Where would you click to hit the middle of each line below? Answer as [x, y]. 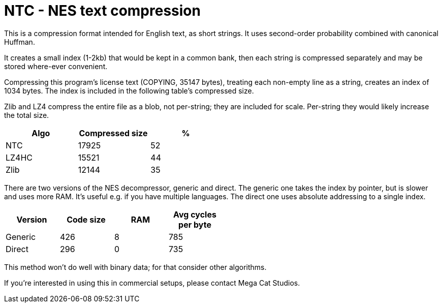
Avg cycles [195, 214]
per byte [195, 224]
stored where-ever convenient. [56, 66]
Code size [86, 219]
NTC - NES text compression [102, 11]
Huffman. [20, 42]
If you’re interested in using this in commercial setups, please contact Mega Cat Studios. [152, 283]
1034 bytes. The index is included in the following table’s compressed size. [129, 90]
